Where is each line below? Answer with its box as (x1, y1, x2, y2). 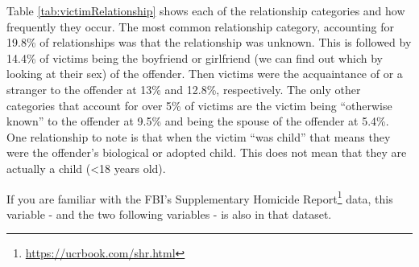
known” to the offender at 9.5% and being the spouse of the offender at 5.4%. (6, 113, 389, 129)
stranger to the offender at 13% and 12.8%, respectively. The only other (6, 80, 361, 97)
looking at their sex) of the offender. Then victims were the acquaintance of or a (6, 65, 403, 82)
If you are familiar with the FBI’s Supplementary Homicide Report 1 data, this (6, 187, 393, 207)
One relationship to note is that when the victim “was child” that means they (6, 128, 391, 145)
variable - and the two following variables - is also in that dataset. (6, 205, 332, 222)
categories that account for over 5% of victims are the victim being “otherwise (6, 97, 392, 113)
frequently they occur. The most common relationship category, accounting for (6, 18, 395, 35)
